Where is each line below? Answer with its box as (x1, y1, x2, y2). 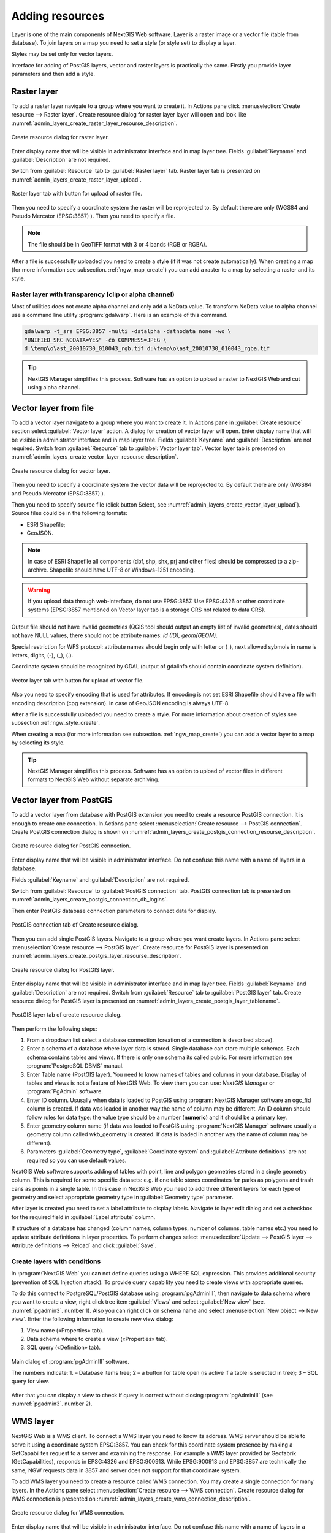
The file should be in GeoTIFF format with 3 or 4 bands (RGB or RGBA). (28, 240, 207, 248)
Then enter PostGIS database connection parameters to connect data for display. (11, 907, 217, 914)
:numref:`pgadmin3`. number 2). (11, 1400, 93, 1407)
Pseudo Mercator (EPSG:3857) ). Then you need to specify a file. (11, 212, 176, 220)
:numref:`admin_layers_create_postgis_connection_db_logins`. (11, 896, 169, 903)
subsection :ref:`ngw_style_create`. (11, 719, 101, 727)
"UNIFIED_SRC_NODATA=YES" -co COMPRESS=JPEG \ (24, 336, 167, 343)
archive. (28, 566, 48, 573)
